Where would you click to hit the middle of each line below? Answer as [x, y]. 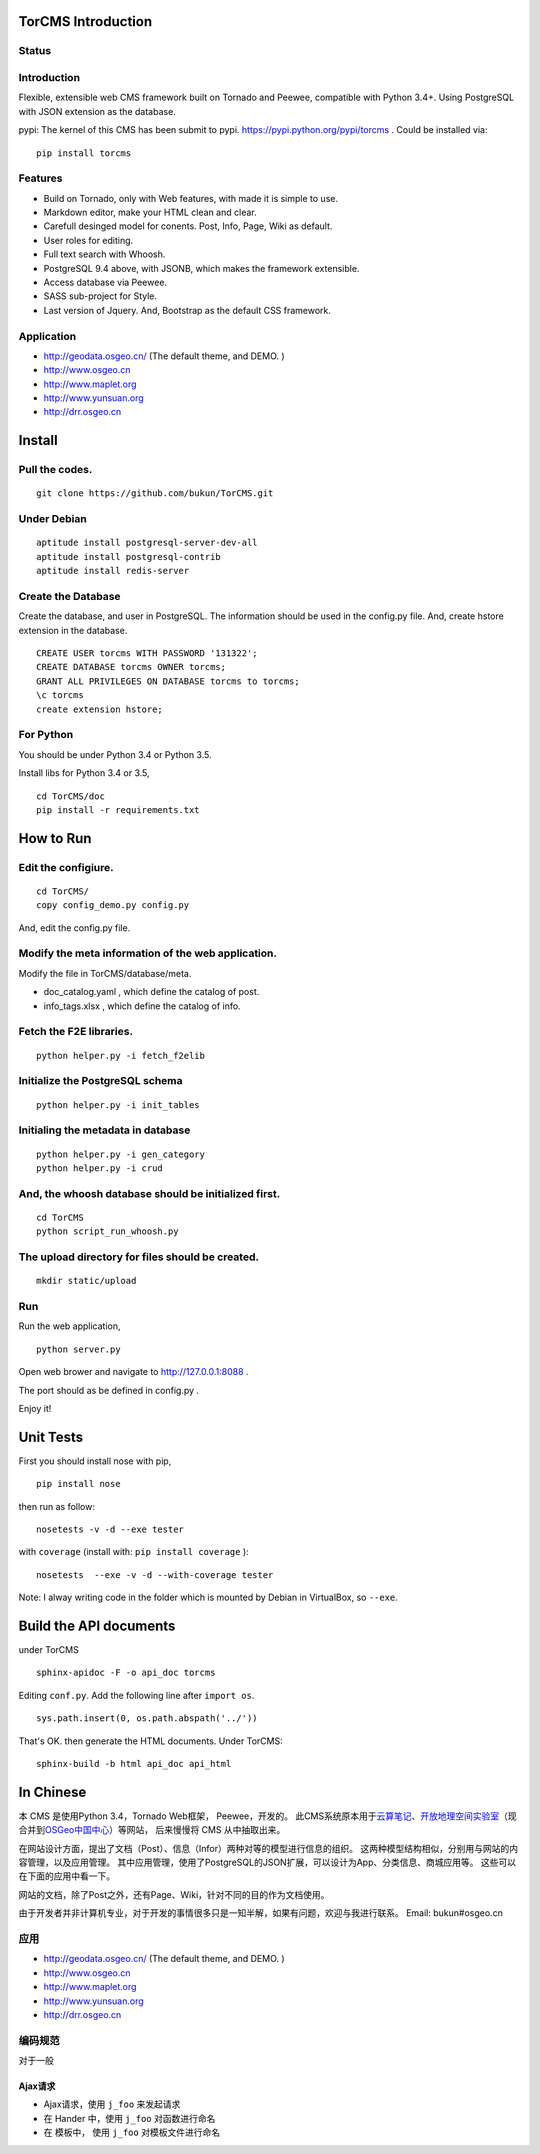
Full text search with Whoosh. [104, 254]
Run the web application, [69, 1326]
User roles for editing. [88, 240]
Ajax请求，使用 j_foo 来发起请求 [112, 2104]
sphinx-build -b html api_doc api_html [134, 1763]
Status [35, 51]
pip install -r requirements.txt [118, 809]
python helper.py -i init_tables [118, 1104]
